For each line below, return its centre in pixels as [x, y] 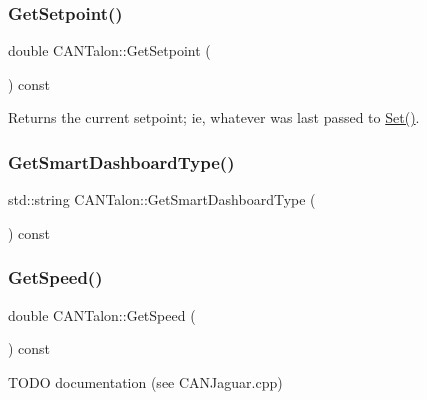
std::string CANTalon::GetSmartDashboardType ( [162, 199]
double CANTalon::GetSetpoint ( [109, 50]
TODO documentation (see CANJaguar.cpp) [145, 381]
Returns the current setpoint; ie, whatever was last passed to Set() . [214, 117]
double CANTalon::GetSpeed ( [102, 314]
